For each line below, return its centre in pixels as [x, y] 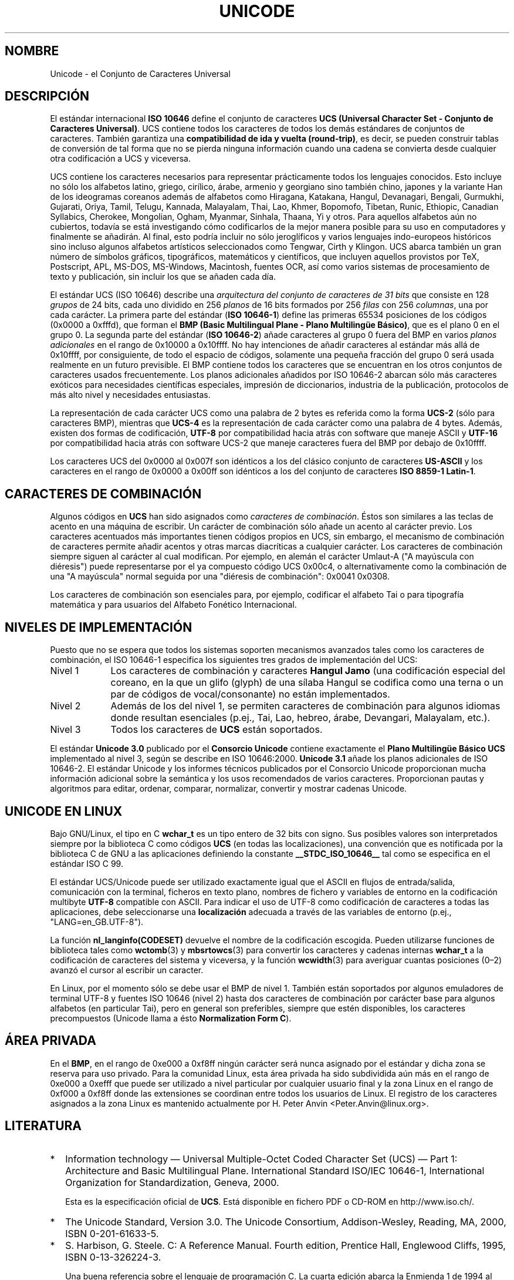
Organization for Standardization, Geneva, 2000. [172, 1182]
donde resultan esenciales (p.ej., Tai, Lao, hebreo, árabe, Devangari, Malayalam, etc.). [300, 718]
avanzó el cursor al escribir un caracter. [127, 970]
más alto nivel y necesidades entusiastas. [130, 395]
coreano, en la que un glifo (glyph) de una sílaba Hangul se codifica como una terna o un [307, 683]
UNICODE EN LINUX [64, 811]
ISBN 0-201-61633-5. [112, 1233]
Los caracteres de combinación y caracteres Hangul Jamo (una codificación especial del [308, 671]
